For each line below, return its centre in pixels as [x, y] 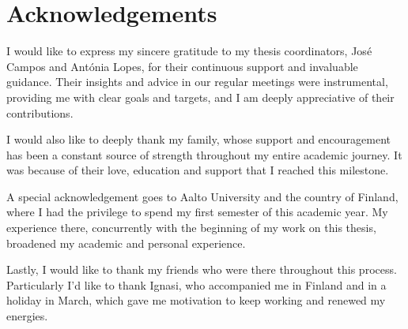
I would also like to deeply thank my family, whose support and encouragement [199, 139]
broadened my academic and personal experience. [126, 243]
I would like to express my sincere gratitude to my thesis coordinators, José [189, 51]
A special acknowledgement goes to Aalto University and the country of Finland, [202, 196]
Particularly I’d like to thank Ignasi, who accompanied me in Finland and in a [196, 284]
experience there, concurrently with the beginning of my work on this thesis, [191, 228]
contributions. [40, 112]
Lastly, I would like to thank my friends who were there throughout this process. [202, 269]
